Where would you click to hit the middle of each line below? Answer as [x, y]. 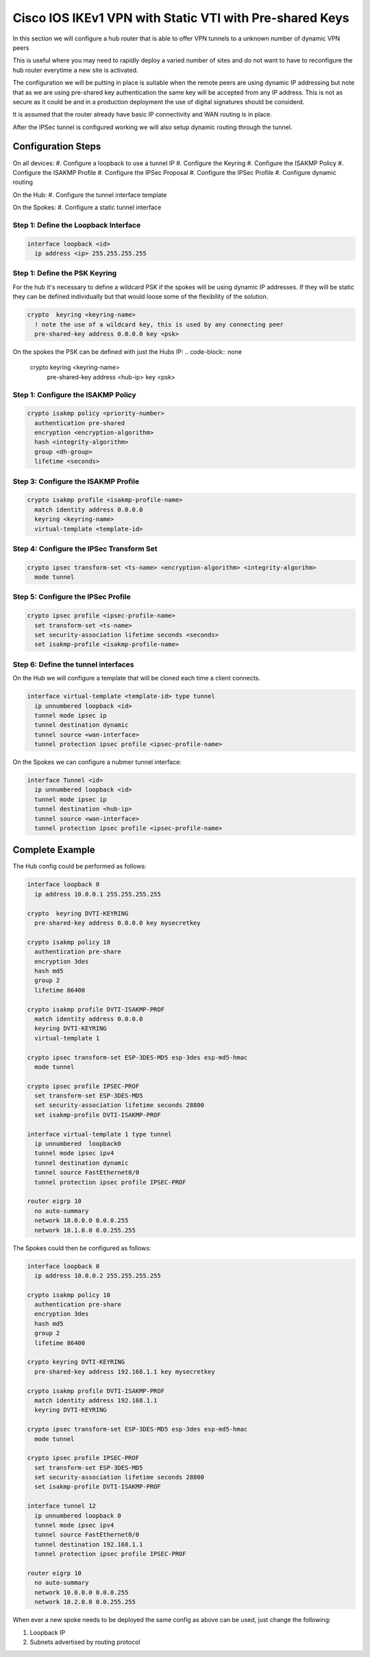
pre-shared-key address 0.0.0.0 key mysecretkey [118, 923]
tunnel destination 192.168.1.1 [89, 1544]
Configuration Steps [57, 146]
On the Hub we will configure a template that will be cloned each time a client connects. [136, 678]
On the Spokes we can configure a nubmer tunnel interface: [97, 762]
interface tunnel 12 [61, 1506]
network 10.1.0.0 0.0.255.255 [85, 1230]
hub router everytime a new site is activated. [75, 70]
